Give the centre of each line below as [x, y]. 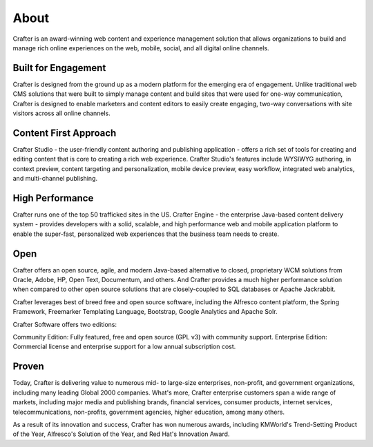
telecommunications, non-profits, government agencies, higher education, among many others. [149, 412]
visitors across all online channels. [61, 113]
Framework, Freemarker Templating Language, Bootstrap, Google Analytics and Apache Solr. [145, 312]
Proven [28, 367]
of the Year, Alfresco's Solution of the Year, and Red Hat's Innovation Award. [121, 434]
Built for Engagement [59, 68]
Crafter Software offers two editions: [65, 324]
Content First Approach [65, 133]
